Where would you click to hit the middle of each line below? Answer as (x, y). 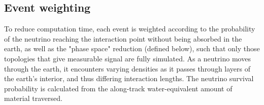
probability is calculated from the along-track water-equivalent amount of (118, 88)
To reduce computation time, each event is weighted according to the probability (130, 29)
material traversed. (33, 98)
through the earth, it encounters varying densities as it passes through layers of (127, 68)
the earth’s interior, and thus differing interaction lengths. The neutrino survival (129, 78)
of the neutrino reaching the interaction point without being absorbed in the (123, 38)
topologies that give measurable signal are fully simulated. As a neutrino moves (127, 58)
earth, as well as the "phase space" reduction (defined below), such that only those (132, 48)
